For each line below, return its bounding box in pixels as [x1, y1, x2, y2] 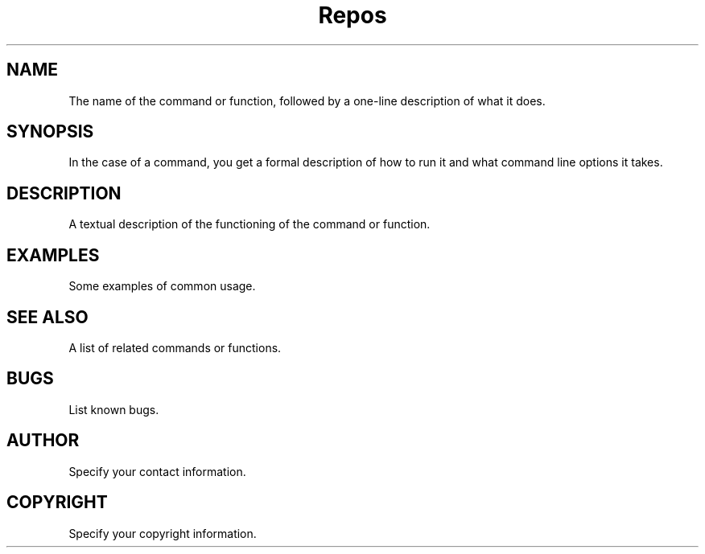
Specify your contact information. [68, 464, 246, 478]
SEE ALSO [6, 306, 89, 327]
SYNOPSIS [6, 121, 94, 142]
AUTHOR [6, 430, 80, 451]
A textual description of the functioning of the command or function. [68, 217, 431, 232]
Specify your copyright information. [68, 526, 257, 540]
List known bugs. [68, 402, 159, 417]
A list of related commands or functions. [68, 340, 282, 355]
